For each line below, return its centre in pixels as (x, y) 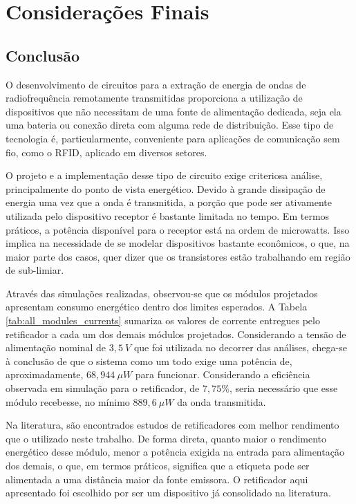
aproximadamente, (45, 374)
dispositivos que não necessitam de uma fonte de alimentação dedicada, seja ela (174, 111)
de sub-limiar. (35, 270)
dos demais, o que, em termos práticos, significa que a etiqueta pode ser (158, 466)
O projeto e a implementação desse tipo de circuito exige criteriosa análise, (164, 175)
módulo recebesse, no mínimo (68, 401)
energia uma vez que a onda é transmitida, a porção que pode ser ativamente (169, 202)
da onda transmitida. (222, 401)
